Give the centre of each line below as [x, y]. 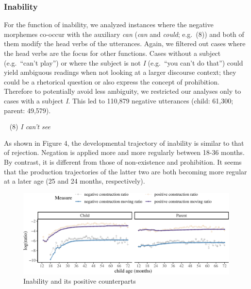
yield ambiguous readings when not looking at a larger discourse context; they [120, 72]
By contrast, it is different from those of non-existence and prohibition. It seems [123, 161]
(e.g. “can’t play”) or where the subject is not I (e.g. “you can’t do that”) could [124, 62]
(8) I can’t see [30, 127]
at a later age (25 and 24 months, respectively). [75, 181]
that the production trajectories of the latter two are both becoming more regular [125, 171]
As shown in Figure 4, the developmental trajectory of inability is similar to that [124, 143]
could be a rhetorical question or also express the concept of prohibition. [112, 81]
